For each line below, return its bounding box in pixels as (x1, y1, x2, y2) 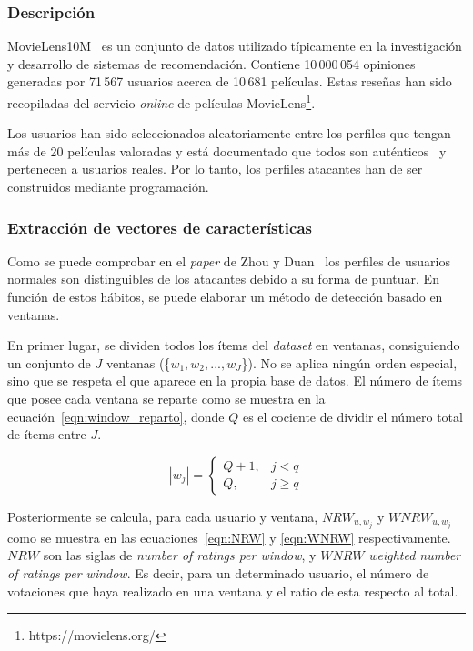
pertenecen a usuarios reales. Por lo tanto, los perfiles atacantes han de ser (7, 159, 423, 178)
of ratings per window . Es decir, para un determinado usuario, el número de (7, 564, 429, 583)
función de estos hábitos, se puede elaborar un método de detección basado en (7, 287, 443, 306)
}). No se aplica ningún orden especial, (241, 353, 458, 372)
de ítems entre (7, 425, 86, 444)
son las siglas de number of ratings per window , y (43, 546, 317, 565)
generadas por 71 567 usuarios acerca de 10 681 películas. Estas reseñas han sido (7, 72, 452, 91)
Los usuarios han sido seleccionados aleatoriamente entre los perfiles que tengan (7, 124, 451, 143)
